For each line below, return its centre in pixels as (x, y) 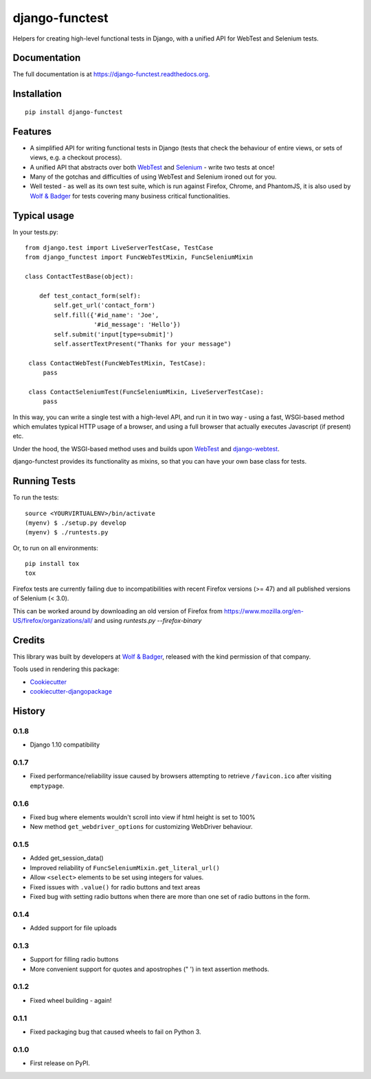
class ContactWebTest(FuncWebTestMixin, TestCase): (117, 363)
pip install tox (52, 564)
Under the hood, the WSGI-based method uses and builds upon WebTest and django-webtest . (146, 448)
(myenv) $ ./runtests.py (67, 533)
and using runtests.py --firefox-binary (148, 621)
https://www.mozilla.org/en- (263, 611)
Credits (29, 640)
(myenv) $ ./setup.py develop (76, 523)
